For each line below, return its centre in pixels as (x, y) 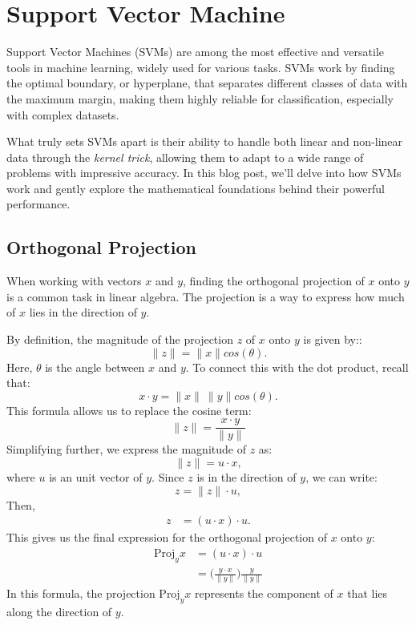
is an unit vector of (96, 477)
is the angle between (95, 367)
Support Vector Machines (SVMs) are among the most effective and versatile (195, 52)
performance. (38, 204)
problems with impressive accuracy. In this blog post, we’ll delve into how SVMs (204, 173)
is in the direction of (246, 477)
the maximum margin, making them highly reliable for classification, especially (200, 98)
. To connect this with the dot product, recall (297, 367)
